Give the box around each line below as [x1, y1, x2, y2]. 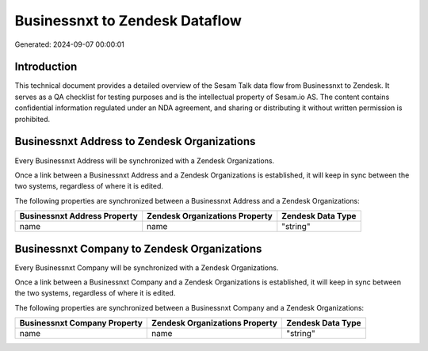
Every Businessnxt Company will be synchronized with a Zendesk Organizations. [14, 262, 279, 273]
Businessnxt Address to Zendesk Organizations [14, 135, 256, 148]
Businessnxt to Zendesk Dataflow [14, 12, 242, 29]
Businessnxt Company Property [19, 318, 143, 329]
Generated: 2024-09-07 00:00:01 [14, 40, 124, 49]
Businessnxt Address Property [19, 211, 138, 222]
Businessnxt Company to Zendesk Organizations [14, 242, 262, 255]
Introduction [14, 60, 78, 74]
